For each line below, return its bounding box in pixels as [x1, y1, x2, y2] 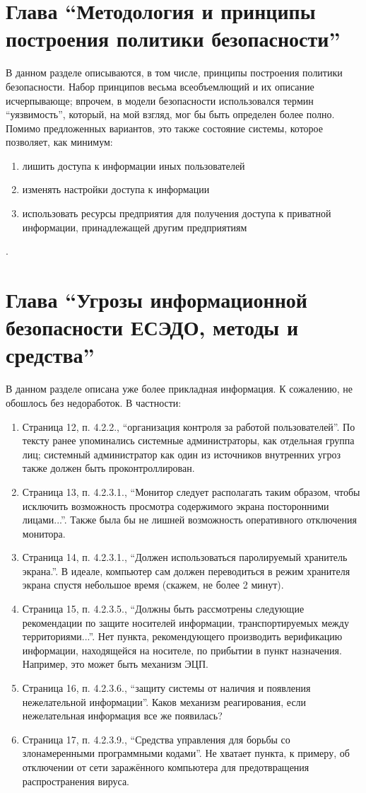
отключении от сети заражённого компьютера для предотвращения [22, 760, 309, 774]
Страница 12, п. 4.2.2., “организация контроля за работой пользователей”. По [22, 419, 355, 434]
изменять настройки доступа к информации [22, 182, 210, 197]
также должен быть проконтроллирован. [22, 461, 195, 475]
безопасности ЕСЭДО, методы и [6, 313, 299, 342]
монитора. [22, 526, 66, 540]
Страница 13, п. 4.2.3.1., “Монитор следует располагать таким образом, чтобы [22, 484, 360, 499]
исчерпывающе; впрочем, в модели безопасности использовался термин [6, 93, 314, 108]
